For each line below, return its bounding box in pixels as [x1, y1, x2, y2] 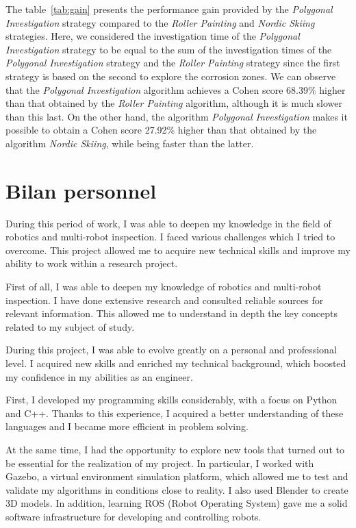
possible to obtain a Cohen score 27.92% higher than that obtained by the [5, 123, 317, 137]
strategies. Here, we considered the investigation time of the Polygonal [5, 29, 300, 43]
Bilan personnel [5, 176, 157, 204]
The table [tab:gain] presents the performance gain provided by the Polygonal [5, 2, 333, 16]
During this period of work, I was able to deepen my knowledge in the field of [5, 216, 331, 230]
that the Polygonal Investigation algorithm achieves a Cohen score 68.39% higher [5, 82, 346, 97]
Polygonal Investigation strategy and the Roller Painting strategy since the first [5, 55, 340, 70]
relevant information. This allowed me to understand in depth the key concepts [5, 306, 338, 320]
